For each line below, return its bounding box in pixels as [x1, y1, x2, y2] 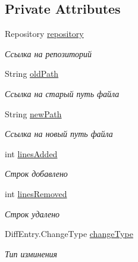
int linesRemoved [5, 187, 67, 199]
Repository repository [5, 27, 84, 40]
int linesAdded [5, 147, 58, 160]
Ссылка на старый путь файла [5, 87, 120, 99]
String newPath [5, 107, 62, 120]
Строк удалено [5, 207, 60, 220]
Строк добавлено [5, 167, 68, 180]
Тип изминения [5, 247, 58, 260]
